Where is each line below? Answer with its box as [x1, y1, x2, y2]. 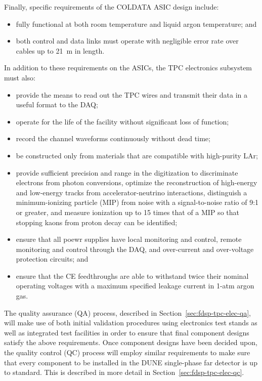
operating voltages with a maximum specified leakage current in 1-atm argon [16, 280, 254, 291]
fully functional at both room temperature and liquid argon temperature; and [16, 18, 257, 29]
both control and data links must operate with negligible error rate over [16, 35, 239, 46]
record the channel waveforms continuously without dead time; [16, 133, 210, 144]
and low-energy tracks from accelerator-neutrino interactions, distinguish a [16, 187, 247, 197]
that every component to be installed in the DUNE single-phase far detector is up [4, 357, 257, 367]
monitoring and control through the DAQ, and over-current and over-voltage [16, 243, 254, 254]
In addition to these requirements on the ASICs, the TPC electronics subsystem [4, 62, 252, 73]
